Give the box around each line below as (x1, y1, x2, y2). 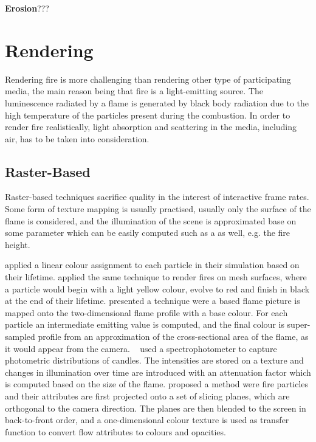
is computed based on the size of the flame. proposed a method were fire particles (5, 378, 309, 390)
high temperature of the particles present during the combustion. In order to (5, 108, 290, 121)
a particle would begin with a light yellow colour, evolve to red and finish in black (5, 282, 310, 295)
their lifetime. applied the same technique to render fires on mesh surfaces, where (5, 271, 307, 283)
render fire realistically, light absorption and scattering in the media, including (5, 120, 297, 133)
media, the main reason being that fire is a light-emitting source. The (5, 85, 263, 97)
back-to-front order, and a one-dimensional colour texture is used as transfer (5, 413, 289, 426)
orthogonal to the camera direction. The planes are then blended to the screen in (5, 401, 306, 414)
